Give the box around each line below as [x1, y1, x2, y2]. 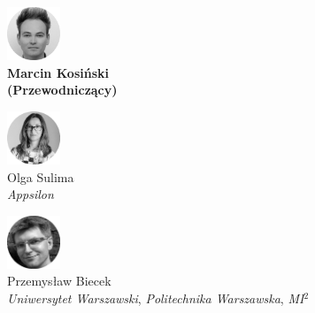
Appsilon [7, 185, 54, 203]
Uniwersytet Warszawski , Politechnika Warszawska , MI [7, 288, 304, 307]
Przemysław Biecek [7, 271, 111, 290]
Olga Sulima [7, 167, 74, 186]
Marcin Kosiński [7, 63, 109, 81]
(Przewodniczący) [7, 80, 118, 99]
